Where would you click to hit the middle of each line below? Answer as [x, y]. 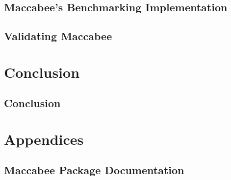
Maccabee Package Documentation [94, 170]
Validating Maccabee [58, 36]
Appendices [44, 139]
